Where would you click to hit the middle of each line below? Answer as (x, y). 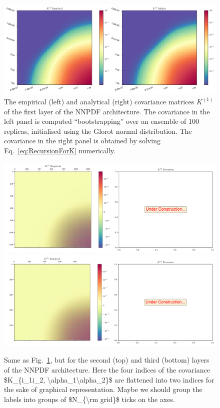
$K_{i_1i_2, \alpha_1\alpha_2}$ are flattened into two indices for (109, 379)
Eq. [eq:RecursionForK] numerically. (60, 150)
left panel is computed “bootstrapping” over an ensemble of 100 (101, 121)
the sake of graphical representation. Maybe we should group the (103, 389)
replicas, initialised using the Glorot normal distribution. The (98, 131)
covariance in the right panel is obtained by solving (82, 141)
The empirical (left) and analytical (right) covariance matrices (99, 101)
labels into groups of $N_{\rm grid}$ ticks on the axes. (89, 399)
